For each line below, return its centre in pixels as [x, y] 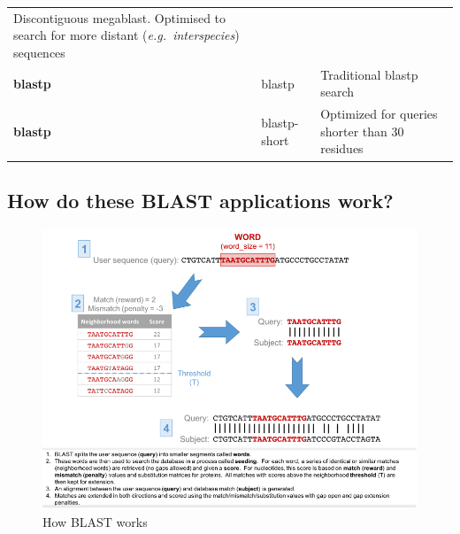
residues [342, 148]
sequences [39, 52]
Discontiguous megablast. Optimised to [120, 17]
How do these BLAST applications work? [200, 200]
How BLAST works [95, 522]
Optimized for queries [379, 114]
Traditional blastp [369, 74]
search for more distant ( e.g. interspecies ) [126, 35]
